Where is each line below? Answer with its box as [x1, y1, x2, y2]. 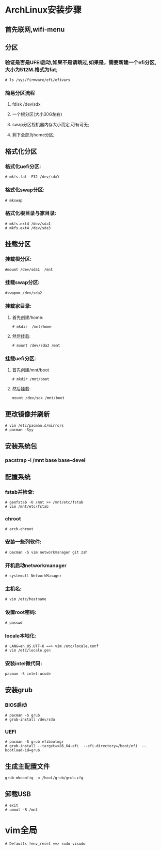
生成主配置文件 [5, 762, 50, 770]
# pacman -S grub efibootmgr [5, 739, 64, 744]
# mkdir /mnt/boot [12, 377, 49, 382]
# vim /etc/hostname [5, 597, 47, 602]
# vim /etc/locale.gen [5, 648, 51, 653]
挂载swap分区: [5, 279, 40, 286]
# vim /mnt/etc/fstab [5, 504, 49, 509]
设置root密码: [5, 609, 37, 616]
